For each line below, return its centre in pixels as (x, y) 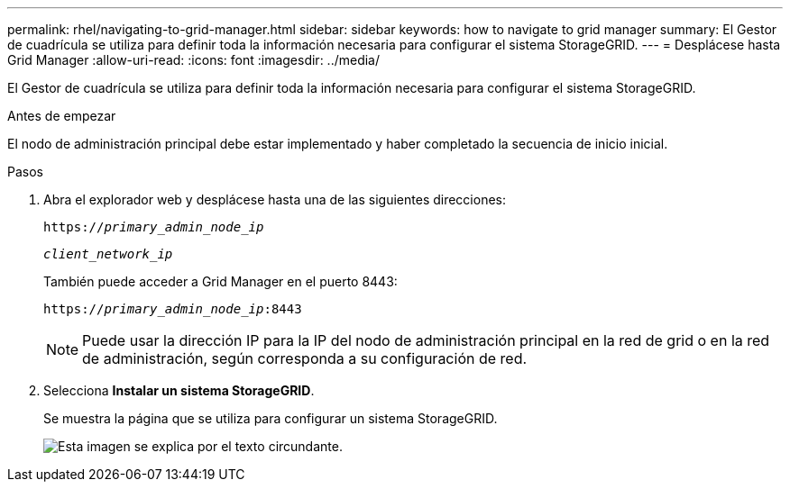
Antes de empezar (62, 116)
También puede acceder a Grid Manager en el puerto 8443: (220, 281)
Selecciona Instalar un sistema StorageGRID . (179, 390)
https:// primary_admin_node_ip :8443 (173, 309)
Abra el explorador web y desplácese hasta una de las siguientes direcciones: (275, 199)
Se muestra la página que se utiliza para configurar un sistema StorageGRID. (271, 418)
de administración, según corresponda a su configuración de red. (305, 358)
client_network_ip (108, 254)
